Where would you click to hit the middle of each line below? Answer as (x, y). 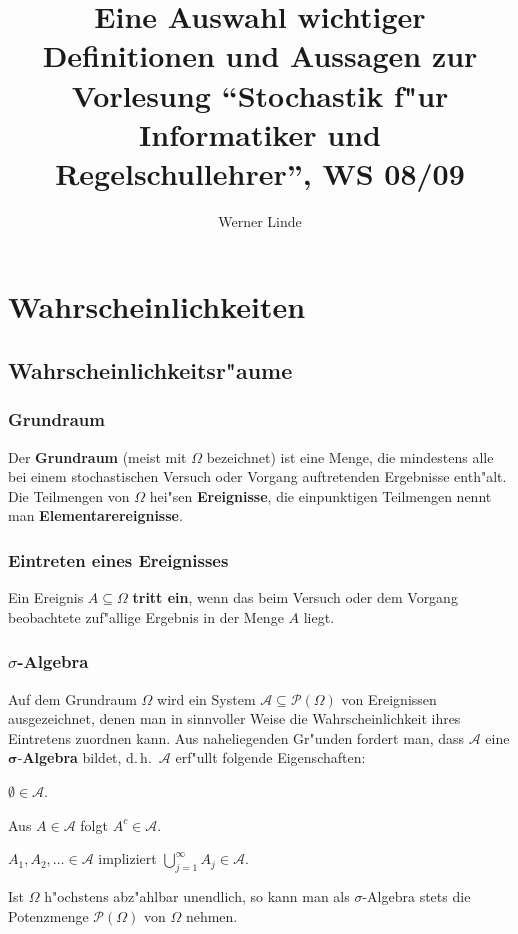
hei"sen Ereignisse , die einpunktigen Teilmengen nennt (320, 495)
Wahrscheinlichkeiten (157, 306)
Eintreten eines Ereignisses (118, 559)
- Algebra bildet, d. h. (84, 757)
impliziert (127, 858)
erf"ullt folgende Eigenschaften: (270, 757)
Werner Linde (260, 220)
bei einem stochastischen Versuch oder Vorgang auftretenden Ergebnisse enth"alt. (257, 476)
